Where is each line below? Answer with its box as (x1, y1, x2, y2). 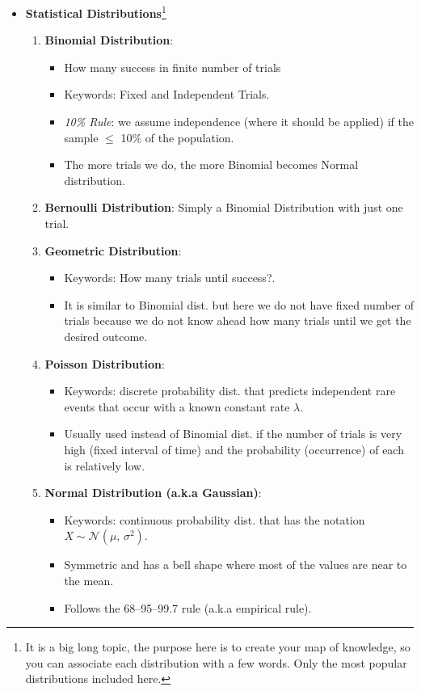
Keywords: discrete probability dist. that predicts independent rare (64, 382, 396, 399)
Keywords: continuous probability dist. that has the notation (64, 511, 365, 528)
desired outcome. (64, 327, 148, 344)
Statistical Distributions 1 (25, 2, 166, 21)
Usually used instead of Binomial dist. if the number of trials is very (64, 425, 402, 442)
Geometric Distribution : (44, 242, 182, 259)
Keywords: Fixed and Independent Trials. (64, 86, 270, 103)
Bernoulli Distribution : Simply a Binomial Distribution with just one (44, 199, 403, 216)
